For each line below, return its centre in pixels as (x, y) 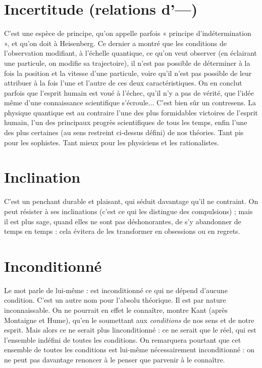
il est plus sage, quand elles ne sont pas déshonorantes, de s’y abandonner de (123, 221)
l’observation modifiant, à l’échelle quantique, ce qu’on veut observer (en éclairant (130, 53)
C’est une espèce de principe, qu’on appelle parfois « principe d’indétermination (128, 33)
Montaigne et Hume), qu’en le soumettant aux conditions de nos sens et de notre (129, 320)
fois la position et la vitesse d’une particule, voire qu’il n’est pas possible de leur (128, 73)
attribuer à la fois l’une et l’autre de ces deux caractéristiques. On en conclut (123, 83)
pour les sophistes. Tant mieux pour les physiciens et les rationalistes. (112, 142)
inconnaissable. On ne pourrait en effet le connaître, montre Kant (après (116, 310)
